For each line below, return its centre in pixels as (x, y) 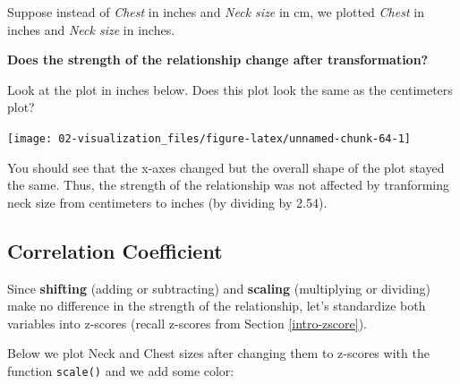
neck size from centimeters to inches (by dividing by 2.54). (167, 202)
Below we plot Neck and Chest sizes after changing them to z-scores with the (218, 353)
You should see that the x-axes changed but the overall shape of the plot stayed (226, 167)
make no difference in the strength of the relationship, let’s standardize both (217, 306)
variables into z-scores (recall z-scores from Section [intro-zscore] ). (187, 323)
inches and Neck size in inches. (91, 29)
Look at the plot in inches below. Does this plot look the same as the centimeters (230, 89)
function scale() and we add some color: (121, 370)
